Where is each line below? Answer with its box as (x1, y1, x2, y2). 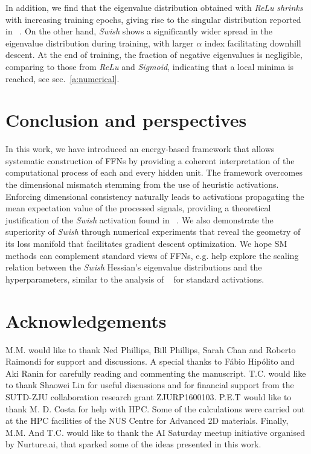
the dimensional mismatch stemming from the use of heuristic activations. (5, 178, 279, 191)
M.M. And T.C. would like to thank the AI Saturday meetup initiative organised (5, 426, 306, 438)
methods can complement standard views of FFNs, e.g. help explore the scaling (5, 249, 299, 261)
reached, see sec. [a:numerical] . (5, 72, 120, 85)
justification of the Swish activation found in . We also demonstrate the (5, 213, 274, 226)
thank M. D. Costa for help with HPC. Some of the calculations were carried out (5, 402, 305, 415)
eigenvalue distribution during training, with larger (5, 36, 194, 49)
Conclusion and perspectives (5, 107, 247, 132)
